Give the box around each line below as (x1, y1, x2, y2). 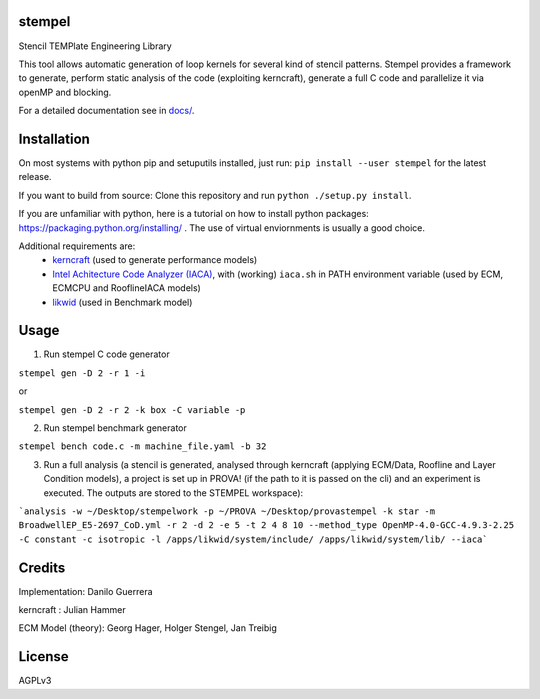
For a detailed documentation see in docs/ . (18, 105, 195, 117)
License (18, 648, 69, 665)
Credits (18, 559, 66, 576)
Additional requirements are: (18, 240, 136, 252)
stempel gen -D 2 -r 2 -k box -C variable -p (18, 404, 246, 415)
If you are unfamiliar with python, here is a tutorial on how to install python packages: (18, 208, 369, 220)
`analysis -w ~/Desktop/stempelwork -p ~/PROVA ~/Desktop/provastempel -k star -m (18, 505, 435, 517)
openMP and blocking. (18, 86, 112, 98)
